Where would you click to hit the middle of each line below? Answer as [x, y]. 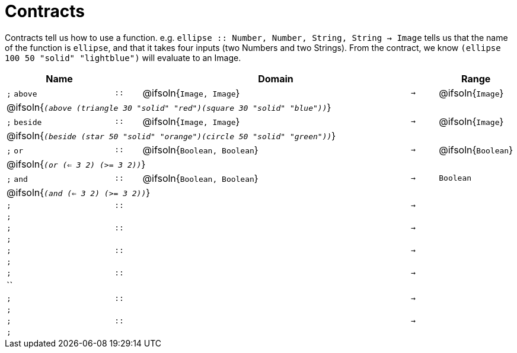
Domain [276, 78]
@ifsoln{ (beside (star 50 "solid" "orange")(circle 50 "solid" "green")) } [171, 135]
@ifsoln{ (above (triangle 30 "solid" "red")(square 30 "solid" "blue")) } [169, 107]
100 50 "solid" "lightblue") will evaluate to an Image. [123, 57]
